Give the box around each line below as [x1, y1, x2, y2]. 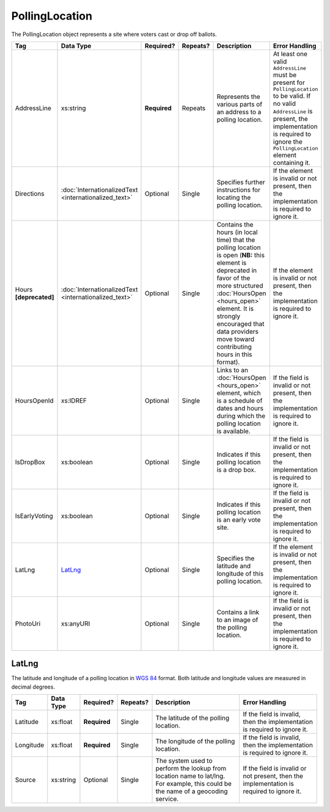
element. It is [216, 304, 254, 313]
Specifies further [216, 178, 265, 186]
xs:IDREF [61, 396, 87, 404]
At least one [273, 49, 308, 58]
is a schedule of [216, 396, 263, 404]
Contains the [216, 220, 254, 229]
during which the [216, 411, 266, 420]
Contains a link [216, 608, 260, 616]
